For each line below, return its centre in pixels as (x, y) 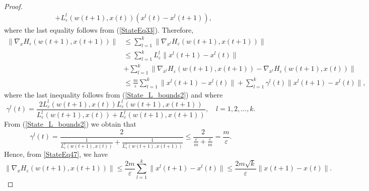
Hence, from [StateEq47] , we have (56, 154)
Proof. (13, 6)
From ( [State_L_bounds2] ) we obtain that (70, 124)
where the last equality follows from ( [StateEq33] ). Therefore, (99, 29)
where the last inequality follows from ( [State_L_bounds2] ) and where (114, 94)
